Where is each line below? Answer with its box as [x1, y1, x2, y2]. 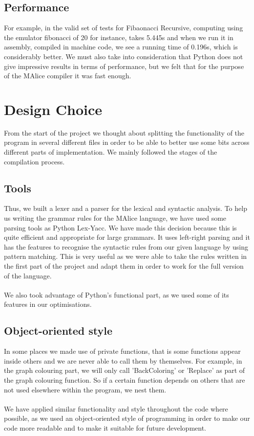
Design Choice [4, 99, 103, 119]
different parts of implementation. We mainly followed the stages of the [4, 147, 217, 157]
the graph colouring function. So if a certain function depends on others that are [4, 374, 245, 385]
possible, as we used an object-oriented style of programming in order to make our [4, 413, 250, 423]
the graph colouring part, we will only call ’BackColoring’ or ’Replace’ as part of [4, 365, 245, 375]
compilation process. [4, 156, 65, 166]
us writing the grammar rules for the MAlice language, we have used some [4, 213, 227, 223]
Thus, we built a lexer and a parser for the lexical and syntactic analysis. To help [4, 203, 247, 213]
